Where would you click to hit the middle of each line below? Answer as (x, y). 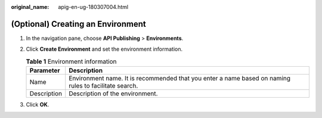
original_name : (30, 7)
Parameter (45, 70)
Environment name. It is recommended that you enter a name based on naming (180, 79)
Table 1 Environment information (71, 61)
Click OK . (38, 105)
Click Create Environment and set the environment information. (104, 49)
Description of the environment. (113, 94)
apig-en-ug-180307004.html (93, 7)
